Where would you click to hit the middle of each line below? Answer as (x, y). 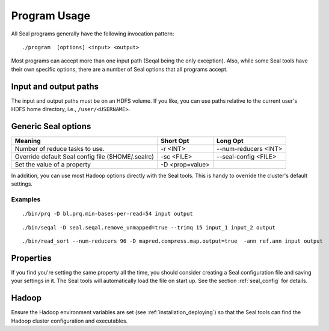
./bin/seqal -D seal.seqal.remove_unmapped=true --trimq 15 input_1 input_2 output (149, 227)
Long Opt (230, 141)
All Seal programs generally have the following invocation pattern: (93, 34)
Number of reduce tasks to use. (60, 148)
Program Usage (51, 16)
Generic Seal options (51, 126)
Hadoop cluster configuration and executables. (69, 321)
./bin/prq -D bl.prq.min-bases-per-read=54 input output (108, 214)
